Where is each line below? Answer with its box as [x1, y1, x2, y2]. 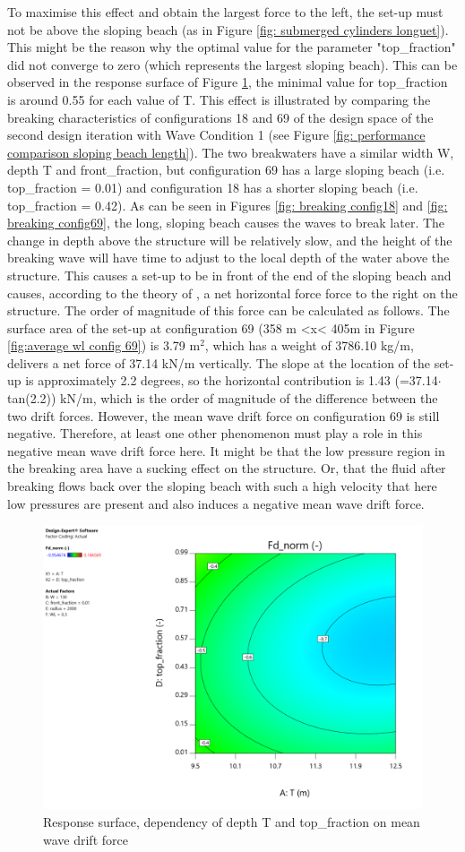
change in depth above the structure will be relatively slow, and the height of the [7, 230, 452, 249]
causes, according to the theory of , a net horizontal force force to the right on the [7, 283, 458, 302]
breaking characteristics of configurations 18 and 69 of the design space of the [7, 108, 434, 126]
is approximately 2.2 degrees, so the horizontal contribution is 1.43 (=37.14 [25, 371, 438, 390]
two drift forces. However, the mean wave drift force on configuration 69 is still [7, 406, 440, 425]
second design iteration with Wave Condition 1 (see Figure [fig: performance [7, 125, 426, 144]
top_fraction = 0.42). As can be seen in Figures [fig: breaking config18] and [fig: [7, 195, 448, 214]
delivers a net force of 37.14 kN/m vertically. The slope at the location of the [7, 353, 430, 372]
